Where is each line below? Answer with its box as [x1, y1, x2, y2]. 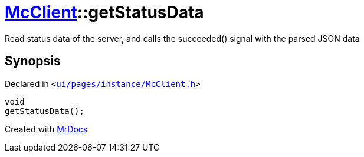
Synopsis [5, 54, 61, 69]
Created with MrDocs [5, 123, 88, 134]
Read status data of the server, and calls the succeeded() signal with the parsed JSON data [5, 33, 360, 44]
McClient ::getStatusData [5, 2, 204, 22]
